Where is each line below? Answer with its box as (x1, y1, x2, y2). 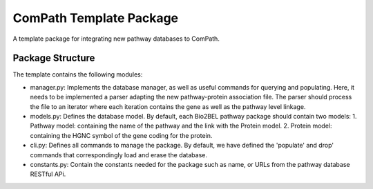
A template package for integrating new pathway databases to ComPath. (12, 34, 220, 43)
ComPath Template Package (12, 10, 179, 26)
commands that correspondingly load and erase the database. (30, 150, 207, 159)
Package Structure (12, 52, 95, 64)
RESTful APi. (30, 170, 66, 179)
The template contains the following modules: (12, 70, 143, 79)
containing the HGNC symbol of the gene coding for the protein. (30, 131, 213, 139)
